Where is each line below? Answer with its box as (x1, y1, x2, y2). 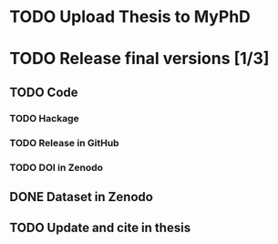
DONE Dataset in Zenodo (9, 189, 153, 205)
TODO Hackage (9, 111, 79, 124)
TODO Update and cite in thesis (9, 220, 191, 236)
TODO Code (9, 84, 79, 100)
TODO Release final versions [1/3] (9, 48, 270, 69)
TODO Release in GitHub (9, 136, 120, 149)
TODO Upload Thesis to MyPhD (9, 6, 251, 27)
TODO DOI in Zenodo (9, 161, 103, 174)
